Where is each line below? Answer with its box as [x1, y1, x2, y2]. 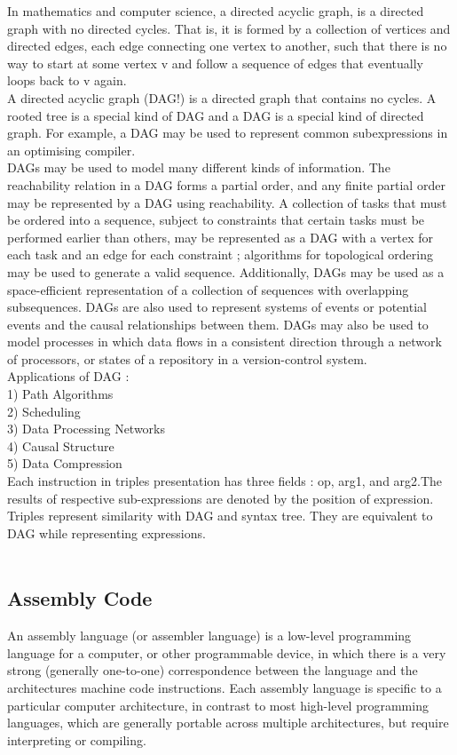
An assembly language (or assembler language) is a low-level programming [7, 626, 412, 645]
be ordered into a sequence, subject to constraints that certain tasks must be [7, 211, 425, 229]
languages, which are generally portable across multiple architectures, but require [7, 713, 449, 732]
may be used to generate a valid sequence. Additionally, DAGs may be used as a [7, 262, 445, 281]
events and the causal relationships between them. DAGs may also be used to [7, 314, 429, 333]
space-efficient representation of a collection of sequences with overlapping [7, 280, 409, 298]
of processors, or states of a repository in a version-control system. [7, 349, 367, 368]
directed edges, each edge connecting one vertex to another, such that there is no [7, 36, 447, 55]
